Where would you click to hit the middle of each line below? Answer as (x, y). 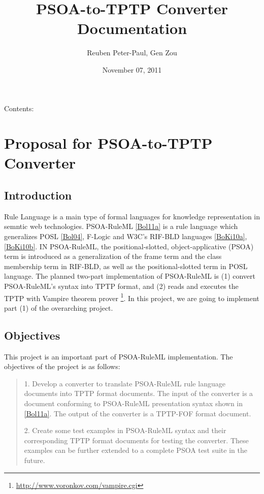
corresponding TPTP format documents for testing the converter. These (136, 440)
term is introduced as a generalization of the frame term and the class (113, 256)
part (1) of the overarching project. (59, 307)
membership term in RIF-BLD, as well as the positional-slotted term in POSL (126, 266)
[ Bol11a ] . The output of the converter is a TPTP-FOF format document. (138, 413)
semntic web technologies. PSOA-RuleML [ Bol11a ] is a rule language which (121, 226)
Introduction (38, 195)
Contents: (19, 108)
